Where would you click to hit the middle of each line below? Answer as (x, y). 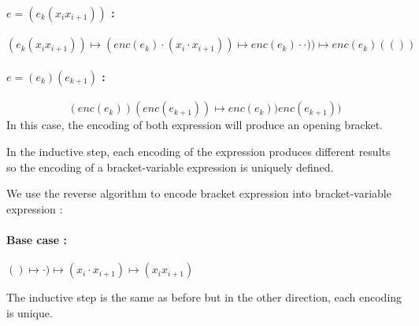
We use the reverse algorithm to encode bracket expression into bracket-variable (199, 193)
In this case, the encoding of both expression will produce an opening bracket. (195, 125)
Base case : (37, 239)
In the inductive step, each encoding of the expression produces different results (198, 151)
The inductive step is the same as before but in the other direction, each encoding (204, 297)
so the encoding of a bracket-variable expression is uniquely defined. (170, 167)
